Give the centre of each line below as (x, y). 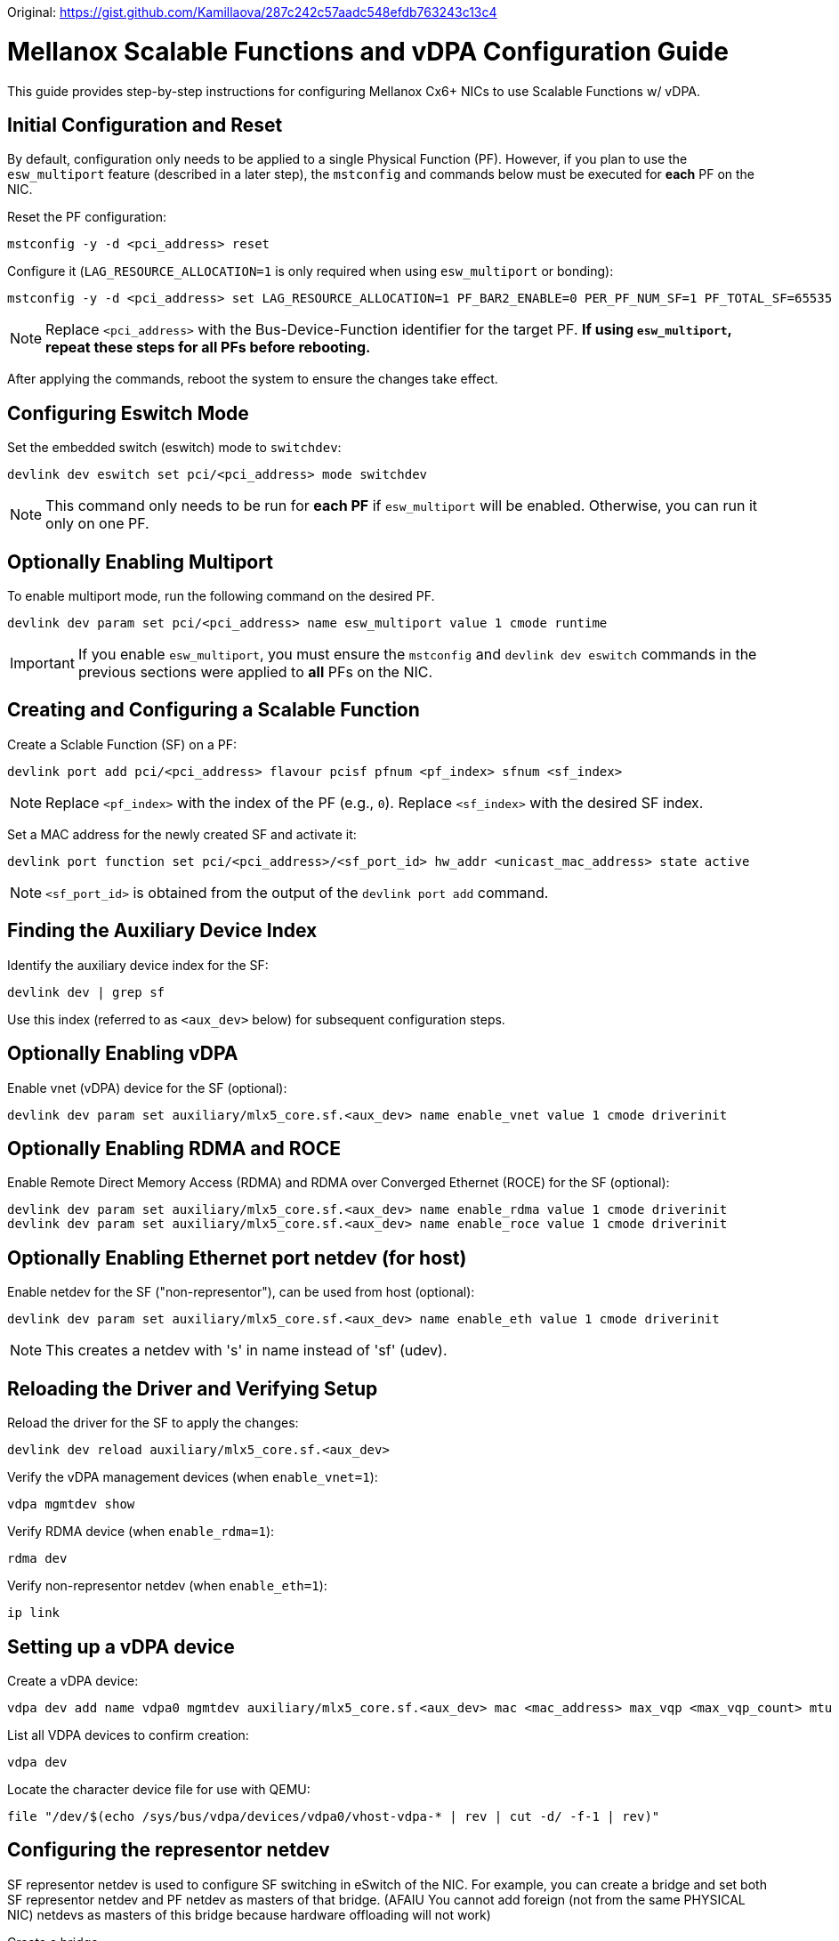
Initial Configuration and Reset (145, 125)
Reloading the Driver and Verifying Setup (193, 1388)
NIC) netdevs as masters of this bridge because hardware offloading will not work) (249, 1914)
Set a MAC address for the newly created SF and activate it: (182, 834)
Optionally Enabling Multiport (140, 562)
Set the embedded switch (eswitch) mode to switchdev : (174, 448)
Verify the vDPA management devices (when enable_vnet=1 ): (193, 1477)
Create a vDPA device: (73, 1680)
